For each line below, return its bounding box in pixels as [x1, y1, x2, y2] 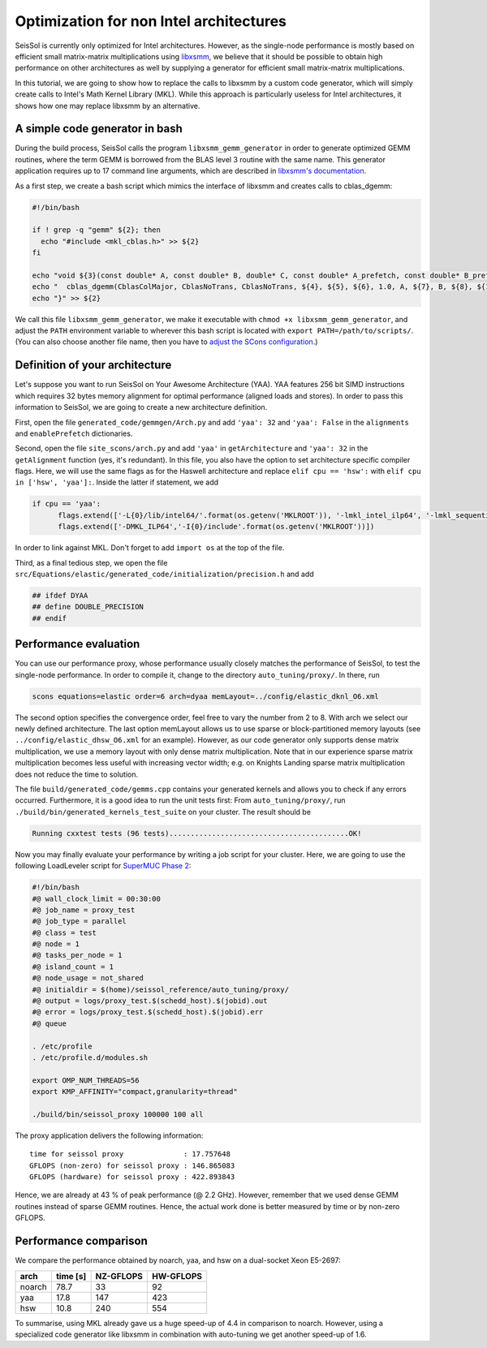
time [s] [55, 1270, 87, 1281]
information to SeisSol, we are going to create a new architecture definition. [15, 403, 268, 412]
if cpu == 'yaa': [32, 499, 101, 509]
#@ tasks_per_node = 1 [32, 950, 123, 960]
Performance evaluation [15, 637, 140, 651]
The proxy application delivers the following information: [15, 1131, 204, 1140]
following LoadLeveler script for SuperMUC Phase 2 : [15, 861, 192, 871]
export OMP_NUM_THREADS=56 [32, 1075, 140, 1085]
